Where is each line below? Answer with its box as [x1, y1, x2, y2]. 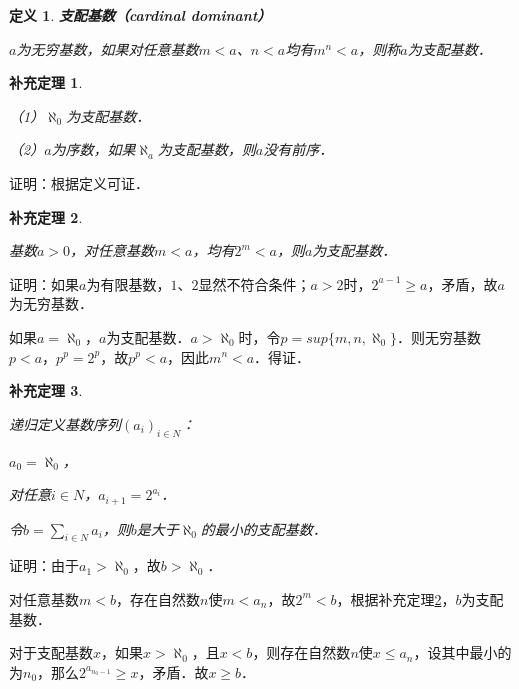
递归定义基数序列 [9, 413, 121, 434]
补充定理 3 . [9, 380, 83, 401]
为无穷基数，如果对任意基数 [16, 38, 199, 59]
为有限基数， [86, 273, 171, 294]
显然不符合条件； [198, 273, 311, 294]
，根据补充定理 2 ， [336, 588, 456, 609]
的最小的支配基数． [200, 518, 327, 539]
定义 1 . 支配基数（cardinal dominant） [9, 5, 272, 25]
